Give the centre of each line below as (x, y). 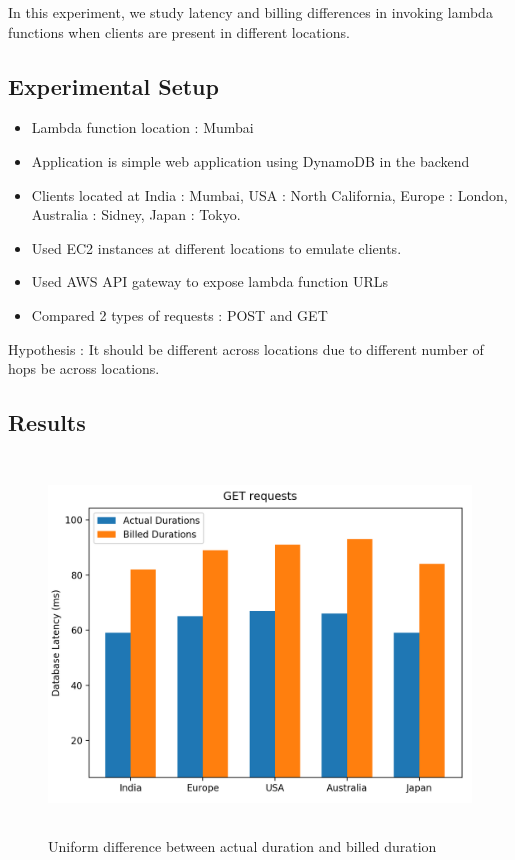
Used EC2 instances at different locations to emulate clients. (216, 247)
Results (47, 422)
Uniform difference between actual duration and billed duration (242, 846)
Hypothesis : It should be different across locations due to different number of (246, 348)
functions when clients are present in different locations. (179, 31)
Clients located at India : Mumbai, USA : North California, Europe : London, (269, 194)
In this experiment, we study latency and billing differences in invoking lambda (250, 12)
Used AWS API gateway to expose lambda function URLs (210, 281)
